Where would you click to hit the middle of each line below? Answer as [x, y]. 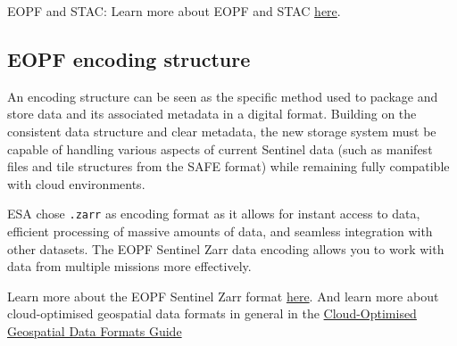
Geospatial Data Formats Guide [95, 330]
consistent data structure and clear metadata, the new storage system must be [222, 131]
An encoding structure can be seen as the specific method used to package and [223, 96]
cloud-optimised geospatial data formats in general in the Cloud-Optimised [212, 313]
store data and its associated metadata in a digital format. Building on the [212, 114]
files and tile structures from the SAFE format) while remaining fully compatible [228, 166]
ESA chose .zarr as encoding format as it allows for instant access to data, [214, 214]
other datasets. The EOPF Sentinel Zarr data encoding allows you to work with [226, 248]
